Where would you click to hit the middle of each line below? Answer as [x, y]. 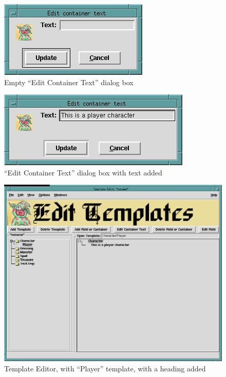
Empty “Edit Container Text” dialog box [69, 82]
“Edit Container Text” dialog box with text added [83, 172]
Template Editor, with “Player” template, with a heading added [105, 368]
